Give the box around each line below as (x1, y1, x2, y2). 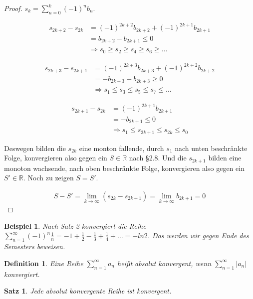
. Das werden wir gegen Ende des (147, 230, 249, 241)
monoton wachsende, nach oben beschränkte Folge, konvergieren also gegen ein (4, 162, 245, 173)
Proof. (4, 3, 22, 13)
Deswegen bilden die (4, 143, 66, 153)
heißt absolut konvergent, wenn (117, 258, 212, 268)
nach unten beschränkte (175, 143, 248, 153)
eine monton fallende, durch (79, 143, 164, 153)
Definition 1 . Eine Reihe (4, 258, 83, 268)
